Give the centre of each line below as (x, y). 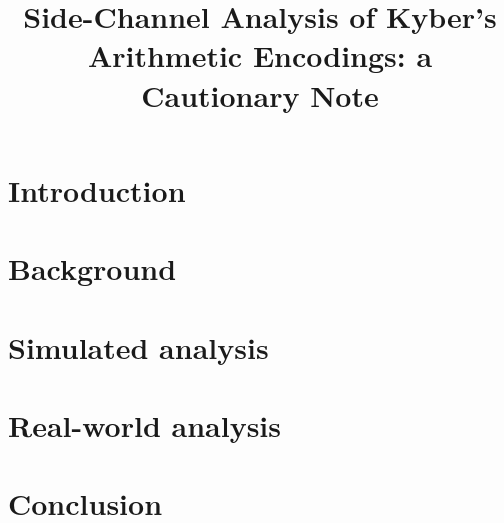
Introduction (97, 189)
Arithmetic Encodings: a (260, 55)
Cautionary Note (260, 94)
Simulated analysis (138, 346)
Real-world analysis (145, 424)
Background (92, 268)
